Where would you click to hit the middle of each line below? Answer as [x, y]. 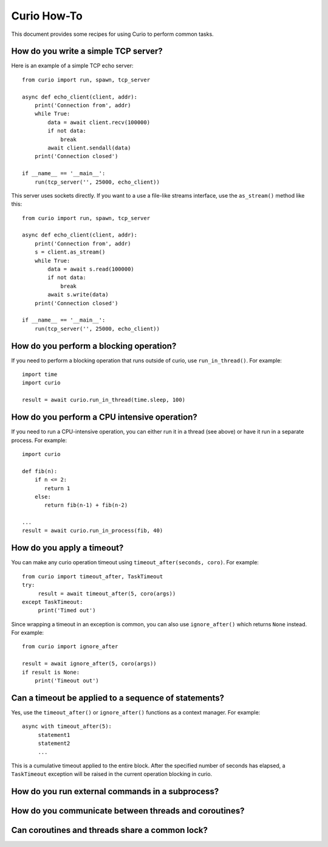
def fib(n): [40, 471]
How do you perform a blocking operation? [94, 346]
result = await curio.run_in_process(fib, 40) [93, 531]
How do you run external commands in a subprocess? [115, 791]
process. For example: [39, 440]
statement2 [54, 744]
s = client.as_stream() [70, 252]
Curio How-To [47, 16]
